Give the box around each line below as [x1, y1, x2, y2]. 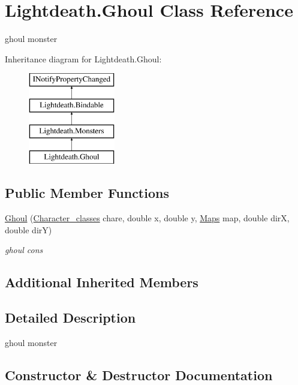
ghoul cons [5, 243, 43, 256]
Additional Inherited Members [5, 273, 198, 291]
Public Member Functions [5, 184, 169, 202]
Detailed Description [5, 308, 136, 327]
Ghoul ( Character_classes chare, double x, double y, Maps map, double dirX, [5, 212, 290, 224]
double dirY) [5, 223, 52, 236]
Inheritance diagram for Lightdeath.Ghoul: [5, 52, 162, 65]
